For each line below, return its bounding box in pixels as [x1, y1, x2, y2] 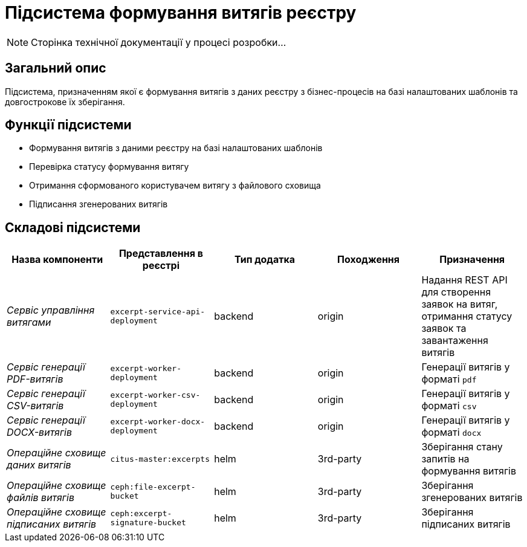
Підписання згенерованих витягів [29, 199, 168, 210]
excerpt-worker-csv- [110, 390, 201, 400]
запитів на [421, 453, 470, 465]
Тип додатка [234, 253, 296, 266]
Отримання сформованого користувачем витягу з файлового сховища [29, 180, 321, 191]
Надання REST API [421, 274, 508, 286]
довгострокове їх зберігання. [5, 96, 125, 107]
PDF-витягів [7, 373, 63, 386]
